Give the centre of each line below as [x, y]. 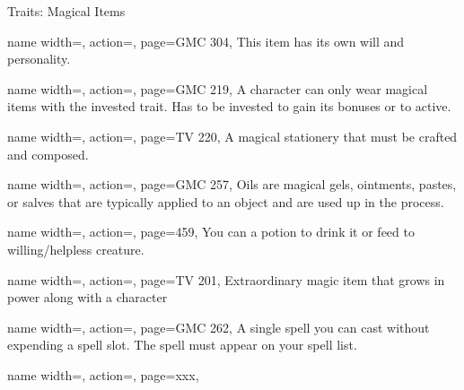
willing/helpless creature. [76, 249]
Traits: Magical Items [66, 11]
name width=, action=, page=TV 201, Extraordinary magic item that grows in [226, 279]
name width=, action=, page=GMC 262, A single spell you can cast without [219, 327]
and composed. [48, 154]
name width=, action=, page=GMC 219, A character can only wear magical [218, 88]
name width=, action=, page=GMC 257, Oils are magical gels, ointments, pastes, [232, 184]
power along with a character [88, 297]
